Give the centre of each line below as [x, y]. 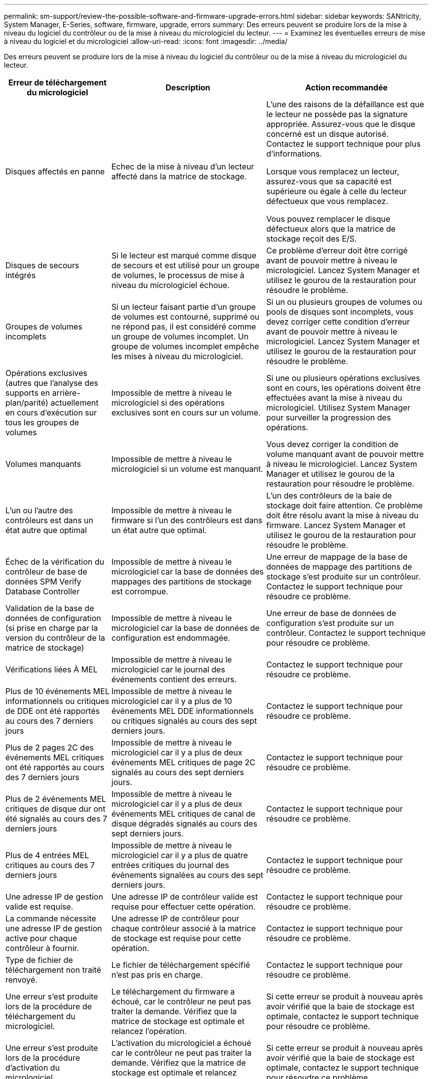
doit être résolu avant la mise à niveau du [342, 515]
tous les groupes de [42, 422]
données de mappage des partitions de [339, 567]
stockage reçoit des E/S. [312, 239]
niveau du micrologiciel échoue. [171, 285]
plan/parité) [27, 403]
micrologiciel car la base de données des [188, 572]
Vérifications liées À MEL [52, 669]
